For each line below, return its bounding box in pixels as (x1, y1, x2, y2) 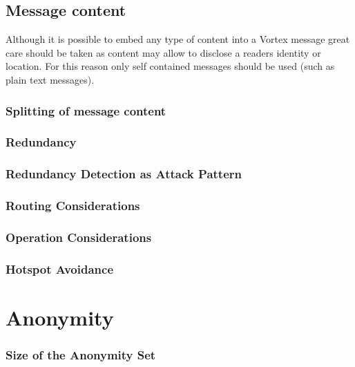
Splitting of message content (6, 102, 166, 119)
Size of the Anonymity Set (6, 346, 156, 363)
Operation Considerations (6, 228, 152, 245)
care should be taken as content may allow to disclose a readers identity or (6, 45, 321, 59)
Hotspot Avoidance (6, 260, 114, 277)
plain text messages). (6, 72, 95, 86)
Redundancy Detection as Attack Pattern (6, 165, 242, 182)
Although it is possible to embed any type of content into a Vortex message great (6, 32, 350, 46)
